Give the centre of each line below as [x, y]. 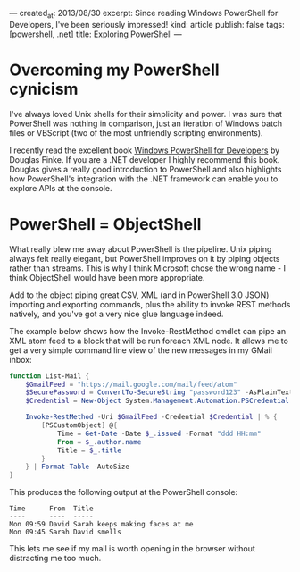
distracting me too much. [55, 559]
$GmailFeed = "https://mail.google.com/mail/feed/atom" [132, 384]
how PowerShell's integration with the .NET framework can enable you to [144, 179]
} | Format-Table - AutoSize [77, 467]
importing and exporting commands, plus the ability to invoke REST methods [150, 304]
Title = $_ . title [89, 450]
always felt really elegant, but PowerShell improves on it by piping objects [145, 258]
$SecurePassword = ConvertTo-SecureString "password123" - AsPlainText [159, 392]
